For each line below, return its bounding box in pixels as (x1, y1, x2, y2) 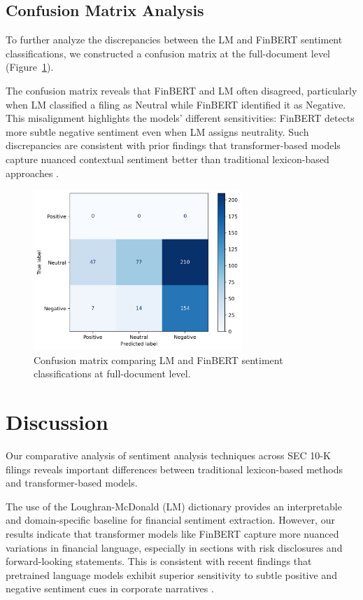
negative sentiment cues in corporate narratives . (6, 581, 214, 596)
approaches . (6, 165, 59, 180)
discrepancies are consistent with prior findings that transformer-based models (6, 138, 341, 153)
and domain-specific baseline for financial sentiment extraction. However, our (6, 512, 335, 527)
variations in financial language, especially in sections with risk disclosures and (6, 540, 343, 554)
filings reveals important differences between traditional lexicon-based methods (6, 461, 343, 476)
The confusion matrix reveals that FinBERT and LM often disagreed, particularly (6, 83, 357, 97)
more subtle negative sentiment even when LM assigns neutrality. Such (6, 124, 309, 139)
